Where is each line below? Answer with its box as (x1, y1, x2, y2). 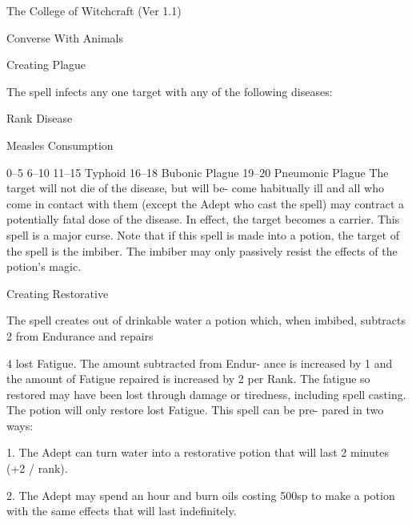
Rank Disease (6, 110, 73, 127)
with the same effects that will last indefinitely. (6, 502, 237, 519)
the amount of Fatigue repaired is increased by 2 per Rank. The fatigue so (6, 370, 370, 387)
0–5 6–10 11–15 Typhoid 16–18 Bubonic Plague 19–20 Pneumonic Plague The (6, 163, 389, 180)
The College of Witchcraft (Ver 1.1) (6, 2, 182, 18)
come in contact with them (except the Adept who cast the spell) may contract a (6, 195, 405, 212)
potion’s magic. (6, 258, 82, 275)
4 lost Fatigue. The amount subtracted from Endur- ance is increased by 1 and (6, 354, 393, 371)
